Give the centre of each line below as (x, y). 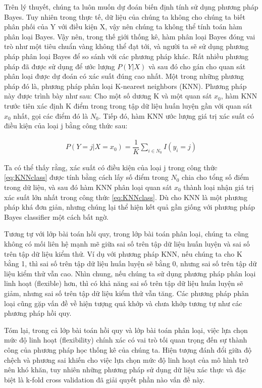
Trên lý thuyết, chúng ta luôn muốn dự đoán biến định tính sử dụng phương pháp (131, 7)
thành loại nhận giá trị (219, 187)
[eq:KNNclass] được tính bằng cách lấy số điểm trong (86, 177)
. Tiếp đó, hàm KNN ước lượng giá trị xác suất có (176, 115)
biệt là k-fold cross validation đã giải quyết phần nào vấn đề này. (104, 379)
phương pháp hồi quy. (38, 313)
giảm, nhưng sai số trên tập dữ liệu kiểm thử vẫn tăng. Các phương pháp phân (126, 293)
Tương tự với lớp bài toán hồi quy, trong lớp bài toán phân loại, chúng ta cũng (126, 234)
